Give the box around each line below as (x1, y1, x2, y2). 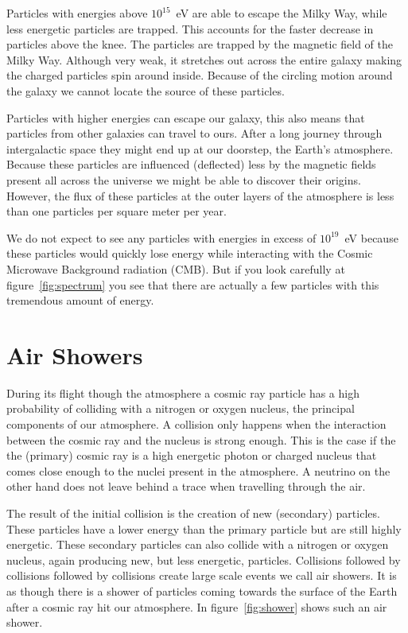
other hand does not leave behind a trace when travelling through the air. (6, 478, 366, 495)
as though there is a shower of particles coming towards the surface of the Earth (6, 582, 398, 599)
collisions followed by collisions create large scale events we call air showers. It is (6, 567, 397, 584)
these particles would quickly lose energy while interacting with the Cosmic (6, 245, 373, 262)
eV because (344, 229, 398, 246)
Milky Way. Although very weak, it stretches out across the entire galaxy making (6, 51, 402, 68)
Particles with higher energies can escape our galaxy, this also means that (6, 109, 365, 126)
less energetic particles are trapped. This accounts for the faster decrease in (6, 20, 374, 37)
